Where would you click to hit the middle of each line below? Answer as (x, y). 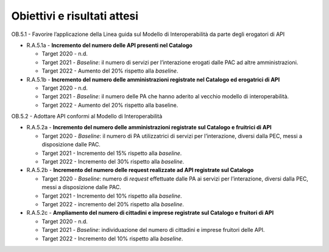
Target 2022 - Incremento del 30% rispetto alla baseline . (113, 162)
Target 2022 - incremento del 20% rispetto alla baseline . (113, 204)
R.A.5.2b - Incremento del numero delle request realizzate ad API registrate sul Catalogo (140, 170)
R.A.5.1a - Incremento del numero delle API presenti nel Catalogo (110, 45)
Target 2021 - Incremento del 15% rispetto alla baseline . (112, 153)
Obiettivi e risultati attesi (75, 16)
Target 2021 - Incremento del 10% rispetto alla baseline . (112, 196)
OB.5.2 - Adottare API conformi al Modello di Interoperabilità (87, 117)
